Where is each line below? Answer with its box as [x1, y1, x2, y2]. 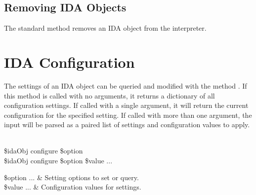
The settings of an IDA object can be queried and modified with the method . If [4, 80, 247, 91]
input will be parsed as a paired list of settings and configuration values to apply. [4, 119, 250, 130]
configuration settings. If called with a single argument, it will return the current [4, 100, 249, 110]
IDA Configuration [4, 51, 135, 72]
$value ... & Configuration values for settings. [4, 182, 141, 192]
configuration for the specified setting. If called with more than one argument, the [4, 109, 252, 120]
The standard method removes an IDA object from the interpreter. [4, 23, 207, 33]
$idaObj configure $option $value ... [4, 155, 113, 166]
